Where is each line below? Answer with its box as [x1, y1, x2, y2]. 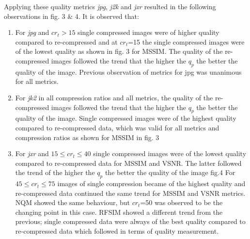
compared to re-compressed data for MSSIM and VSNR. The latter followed [15, 158, 242, 168]
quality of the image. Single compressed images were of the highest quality [15, 113, 236, 123]
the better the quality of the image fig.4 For [105, 167, 235, 177]
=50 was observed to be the [140, 197, 223, 207]
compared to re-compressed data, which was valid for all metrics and [15, 122, 219, 132]
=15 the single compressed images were [128, 36, 245, 47]
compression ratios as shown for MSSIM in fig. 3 [15, 132, 159, 142]
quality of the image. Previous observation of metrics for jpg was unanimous [15, 66, 242, 77]
